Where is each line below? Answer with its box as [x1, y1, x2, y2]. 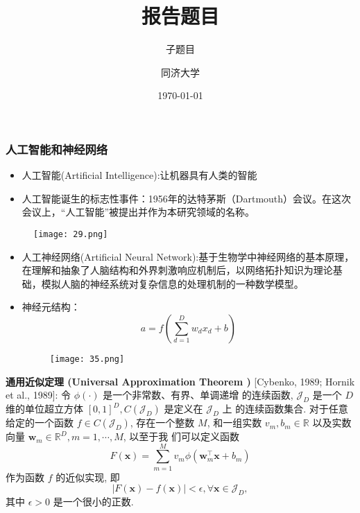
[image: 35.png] [49, 354, 125, 365]
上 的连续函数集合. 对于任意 [222, 401, 348, 416]
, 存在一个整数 [130, 415, 195, 430]
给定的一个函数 [6, 415, 74, 430]
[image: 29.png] [33, 229, 108, 239]
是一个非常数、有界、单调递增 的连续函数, [103, 388, 293, 402]
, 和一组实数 [207, 415, 262, 430]
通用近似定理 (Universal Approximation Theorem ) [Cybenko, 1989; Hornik [6, 374, 355, 388]
